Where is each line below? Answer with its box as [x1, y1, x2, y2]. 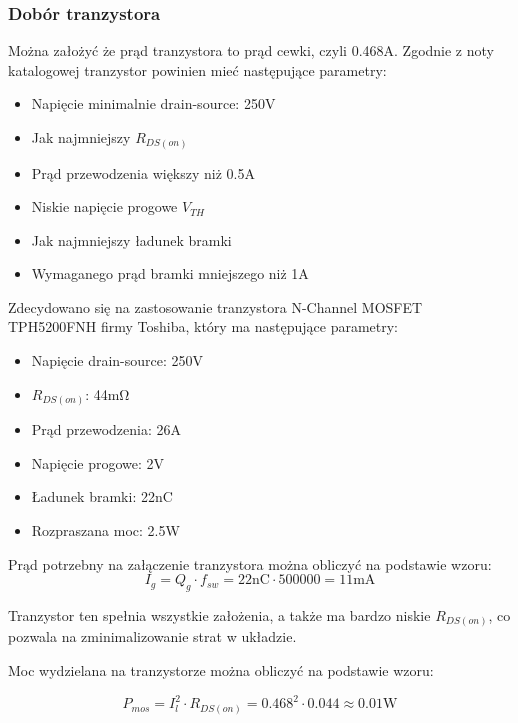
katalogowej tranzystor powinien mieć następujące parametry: [8, 59, 387, 80]
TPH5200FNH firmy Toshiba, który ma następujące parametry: [8, 316, 398, 337]
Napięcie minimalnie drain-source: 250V [31, 93, 276, 114]
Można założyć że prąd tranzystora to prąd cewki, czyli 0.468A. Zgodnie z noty [8, 40, 494, 61]
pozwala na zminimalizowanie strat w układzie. [8, 626, 297, 647]
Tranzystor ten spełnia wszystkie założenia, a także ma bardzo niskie [8, 604, 431, 625]
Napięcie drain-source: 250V [31, 350, 204, 371]
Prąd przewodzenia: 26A [31, 419, 182, 440]
